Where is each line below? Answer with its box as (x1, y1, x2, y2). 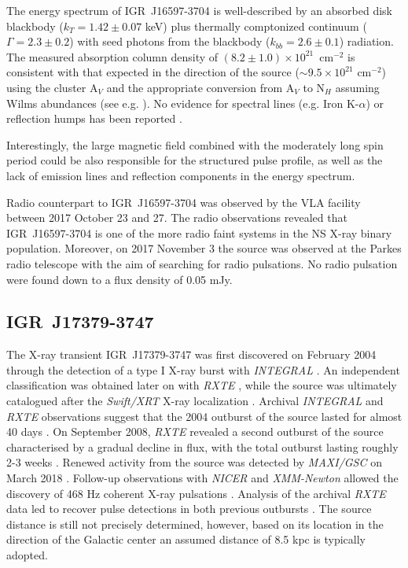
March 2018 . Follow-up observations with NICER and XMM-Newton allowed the (6, 470, 399, 486)
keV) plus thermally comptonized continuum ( (145, 17, 367, 34)
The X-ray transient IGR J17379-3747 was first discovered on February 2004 (6, 346, 377, 363)
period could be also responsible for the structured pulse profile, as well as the (6, 152, 383, 168)
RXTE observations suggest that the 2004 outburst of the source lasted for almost (6, 408, 402, 424)
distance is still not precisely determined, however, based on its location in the (6, 515, 384, 532)
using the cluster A (6, 79, 98, 95)
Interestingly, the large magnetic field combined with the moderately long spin (6, 136, 384, 153)
